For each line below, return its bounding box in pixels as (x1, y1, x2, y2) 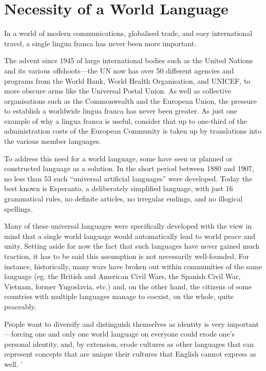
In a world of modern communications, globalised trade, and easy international (4, 28, 253, 39)
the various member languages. (4, 136, 101, 146)
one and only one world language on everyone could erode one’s (35, 328, 235, 339)
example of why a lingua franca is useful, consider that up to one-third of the (4, 115, 247, 126)
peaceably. (4, 301, 36, 311)
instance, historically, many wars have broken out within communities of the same (4, 261, 262, 271)
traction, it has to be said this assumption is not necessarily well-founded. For (4, 251, 249, 261)
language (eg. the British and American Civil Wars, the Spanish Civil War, (4, 271, 241, 282)
